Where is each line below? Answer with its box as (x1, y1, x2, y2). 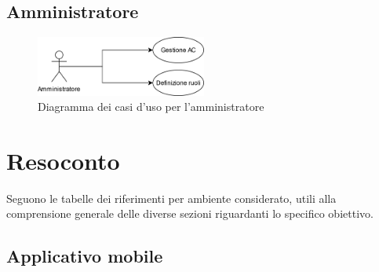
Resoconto (6, 144, 120, 176)
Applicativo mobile (6, 244, 163, 268)
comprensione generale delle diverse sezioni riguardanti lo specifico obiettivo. (6, 205, 374, 222)
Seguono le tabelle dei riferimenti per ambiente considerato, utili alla (6, 189, 337, 206)
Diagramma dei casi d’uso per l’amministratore (38, 98, 264, 115)
